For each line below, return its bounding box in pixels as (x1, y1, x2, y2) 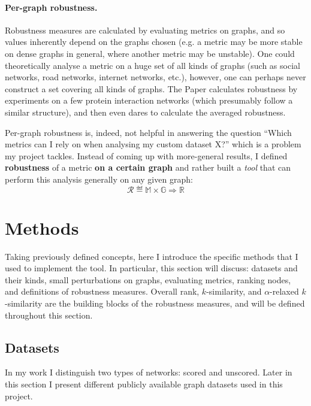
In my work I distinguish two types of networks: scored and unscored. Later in (5, 366, 292, 378)
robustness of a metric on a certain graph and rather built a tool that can (5, 161, 291, 174)
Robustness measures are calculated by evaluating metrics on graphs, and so (5, 23, 285, 36)
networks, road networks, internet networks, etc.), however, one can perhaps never (5, 71, 306, 83)
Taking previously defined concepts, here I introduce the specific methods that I (5, 250, 298, 262)
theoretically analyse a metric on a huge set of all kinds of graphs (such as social (5, 59, 300, 71)
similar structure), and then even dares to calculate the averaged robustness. (5, 105, 286, 118)
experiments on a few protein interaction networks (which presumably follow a (5, 94, 293, 107)
